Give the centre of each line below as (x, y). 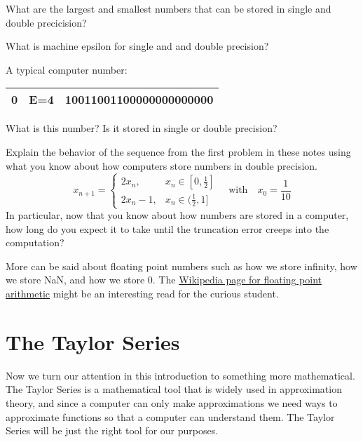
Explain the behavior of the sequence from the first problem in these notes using (178, 151)
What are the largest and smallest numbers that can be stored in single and (169, 8)
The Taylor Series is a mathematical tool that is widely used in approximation (174, 389)
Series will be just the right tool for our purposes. (112, 430)
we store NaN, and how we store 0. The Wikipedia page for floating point (164, 280)
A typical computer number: (67, 69)
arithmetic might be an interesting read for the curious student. (142, 294)
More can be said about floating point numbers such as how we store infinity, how (181, 266)
